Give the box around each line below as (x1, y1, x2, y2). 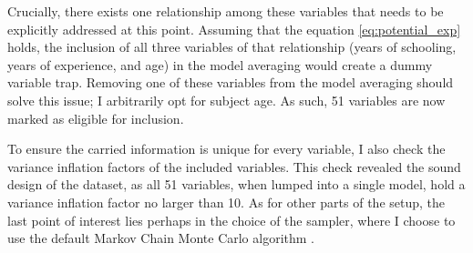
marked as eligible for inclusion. (7, 108, 184, 127)
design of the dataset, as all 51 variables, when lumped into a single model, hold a (7, 175, 466, 194)
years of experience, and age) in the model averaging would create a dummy (7, 55, 433, 74)
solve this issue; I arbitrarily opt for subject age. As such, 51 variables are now (7, 90, 446, 109)
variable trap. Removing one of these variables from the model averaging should (7, 73, 454, 92)
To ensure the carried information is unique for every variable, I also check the (7, 139, 446, 158)
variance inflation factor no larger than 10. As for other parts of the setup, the (7, 192, 446, 211)
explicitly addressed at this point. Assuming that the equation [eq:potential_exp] (7, 19, 461, 38)
